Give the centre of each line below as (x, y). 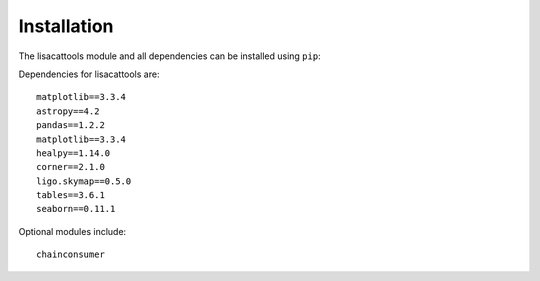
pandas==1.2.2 (70, 125)
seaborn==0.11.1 (76, 209)
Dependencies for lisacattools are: (89, 74)
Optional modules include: (72, 231)
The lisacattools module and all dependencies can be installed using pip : (169, 56)
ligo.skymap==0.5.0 (84, 181)
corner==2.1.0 (70, 167)
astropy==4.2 (68, 111)
